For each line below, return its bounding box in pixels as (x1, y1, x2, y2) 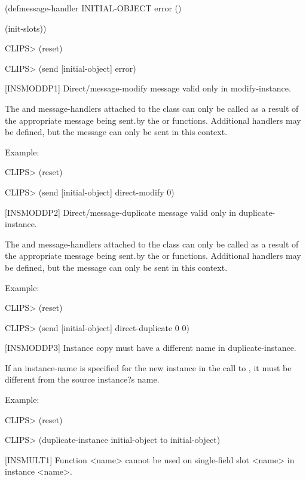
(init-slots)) (5, 22, 47, 34)
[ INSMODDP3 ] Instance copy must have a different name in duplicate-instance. (5, 341, 296, 354)
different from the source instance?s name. (5, 373, 160, 386)
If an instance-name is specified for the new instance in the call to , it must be (5, 361, 292, 374)
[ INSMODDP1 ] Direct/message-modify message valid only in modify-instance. (5, 82, 291, 94)
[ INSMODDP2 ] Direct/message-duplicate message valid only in (5, 206, 236, 218)
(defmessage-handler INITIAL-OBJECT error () (5, 2, 182, 14)
